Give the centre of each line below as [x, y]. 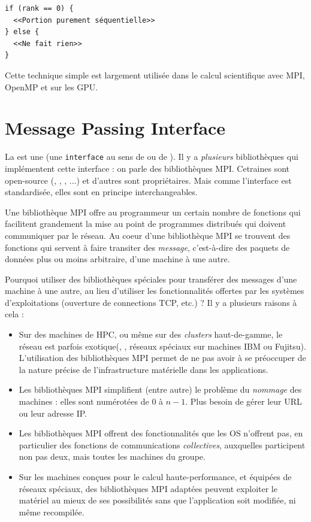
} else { [22, 32]
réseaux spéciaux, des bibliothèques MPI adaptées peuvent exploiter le [148, 488]
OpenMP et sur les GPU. [52, 87]
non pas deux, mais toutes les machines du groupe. [112, 456]
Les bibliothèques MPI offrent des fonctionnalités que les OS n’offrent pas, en [161, 433]
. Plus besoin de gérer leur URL [244, 401]
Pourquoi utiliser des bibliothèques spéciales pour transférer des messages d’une [151, 279]
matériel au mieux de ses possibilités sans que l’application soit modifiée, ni [157, 500]
